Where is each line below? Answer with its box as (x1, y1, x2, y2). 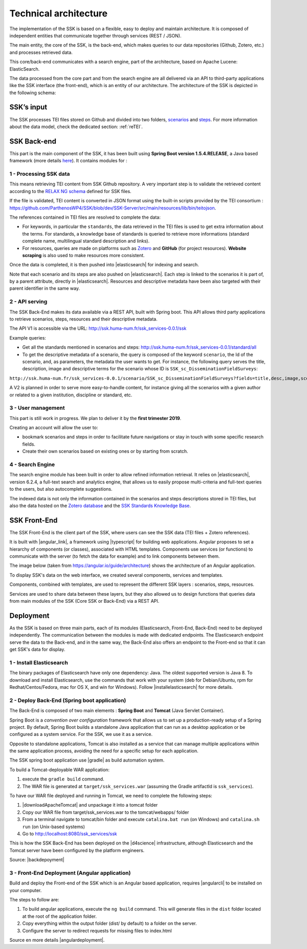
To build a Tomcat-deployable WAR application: (9, 766, 110, 773)
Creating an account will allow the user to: (9, 425, 98, 431)
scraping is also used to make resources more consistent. (22, 252, 145, 258)
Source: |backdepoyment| (9, 857, 64, 863)
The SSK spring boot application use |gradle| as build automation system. (9, 757, 165, 763)
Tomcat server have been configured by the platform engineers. (9, 847, 145, 853)
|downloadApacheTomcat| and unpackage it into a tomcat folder (22, 802, 158, 808)
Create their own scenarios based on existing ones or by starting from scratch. (22, 448, 188, 454)
